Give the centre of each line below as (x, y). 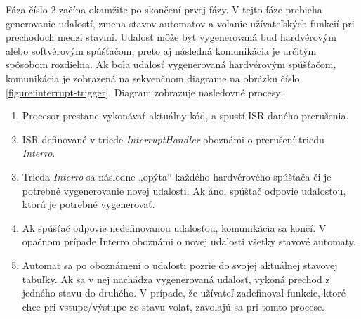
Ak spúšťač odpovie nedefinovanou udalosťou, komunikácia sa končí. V (174, 227)
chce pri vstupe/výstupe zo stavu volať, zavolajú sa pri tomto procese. (173, 306)
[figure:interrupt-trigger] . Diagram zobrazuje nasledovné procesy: (145, 92)
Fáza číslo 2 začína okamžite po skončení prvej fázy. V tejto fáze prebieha (164, 9)
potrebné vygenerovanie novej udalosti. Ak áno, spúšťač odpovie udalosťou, (184, 190)
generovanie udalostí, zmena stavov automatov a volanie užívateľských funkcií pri (180, 23)
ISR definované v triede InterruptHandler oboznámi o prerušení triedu (173, 139)
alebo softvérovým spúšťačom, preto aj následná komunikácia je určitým (161, 50)
